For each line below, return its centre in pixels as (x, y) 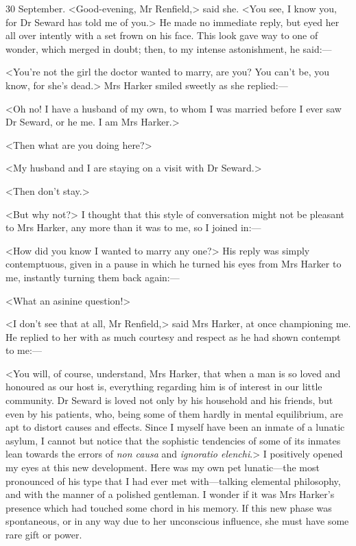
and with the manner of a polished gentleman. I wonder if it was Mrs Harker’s (170, 494)
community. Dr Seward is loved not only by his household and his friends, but (169, 400)
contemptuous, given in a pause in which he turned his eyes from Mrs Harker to (174, 264)
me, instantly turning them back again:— (93, 277)
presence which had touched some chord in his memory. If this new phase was (169, 507)
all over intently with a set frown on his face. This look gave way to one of (162, 35)
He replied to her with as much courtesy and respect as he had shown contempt (173, 336)
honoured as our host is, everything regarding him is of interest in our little (164, 387)
